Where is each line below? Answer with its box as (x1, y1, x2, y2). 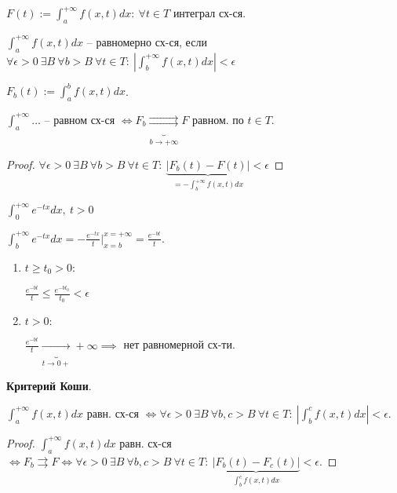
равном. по (191, 111, 244, 127)
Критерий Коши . (6, 378, 92, 394)
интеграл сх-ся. (173, 5, 246, 20)
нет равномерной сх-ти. (123, 336, 235, 352)
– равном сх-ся (44, 111, 115, 127)
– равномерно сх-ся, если (86, 33, 207, 49)
